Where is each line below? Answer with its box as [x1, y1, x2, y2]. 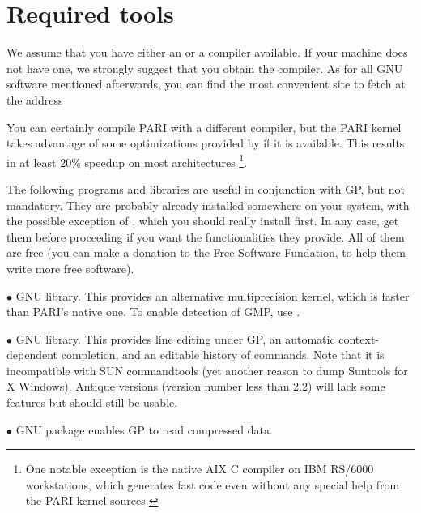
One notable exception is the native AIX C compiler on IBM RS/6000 [25, 460, 374, 477]
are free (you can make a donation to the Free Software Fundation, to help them [6, 244, 406, 261]
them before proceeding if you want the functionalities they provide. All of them [6, 228, 405, 245]
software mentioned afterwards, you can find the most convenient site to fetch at [6, 75, 406, 92]
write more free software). [6, 259, 134, 276]
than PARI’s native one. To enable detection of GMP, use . [6, 303, 300, 320]
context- [338, 330, 380, 347]
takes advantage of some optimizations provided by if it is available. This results [6, 135, 405, 152]
